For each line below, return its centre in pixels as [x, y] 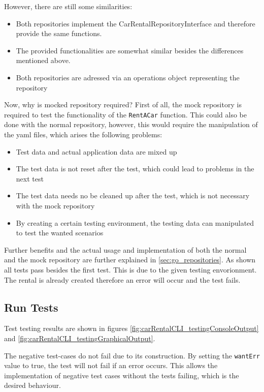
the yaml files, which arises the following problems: [83, 134]
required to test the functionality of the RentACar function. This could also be [126, 114]
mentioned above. [43, 60]
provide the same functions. [59, 33]
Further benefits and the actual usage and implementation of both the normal [125, 249]
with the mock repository [55, 205]
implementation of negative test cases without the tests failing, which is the [122, 375]
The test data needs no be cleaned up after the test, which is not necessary [133, 195]
